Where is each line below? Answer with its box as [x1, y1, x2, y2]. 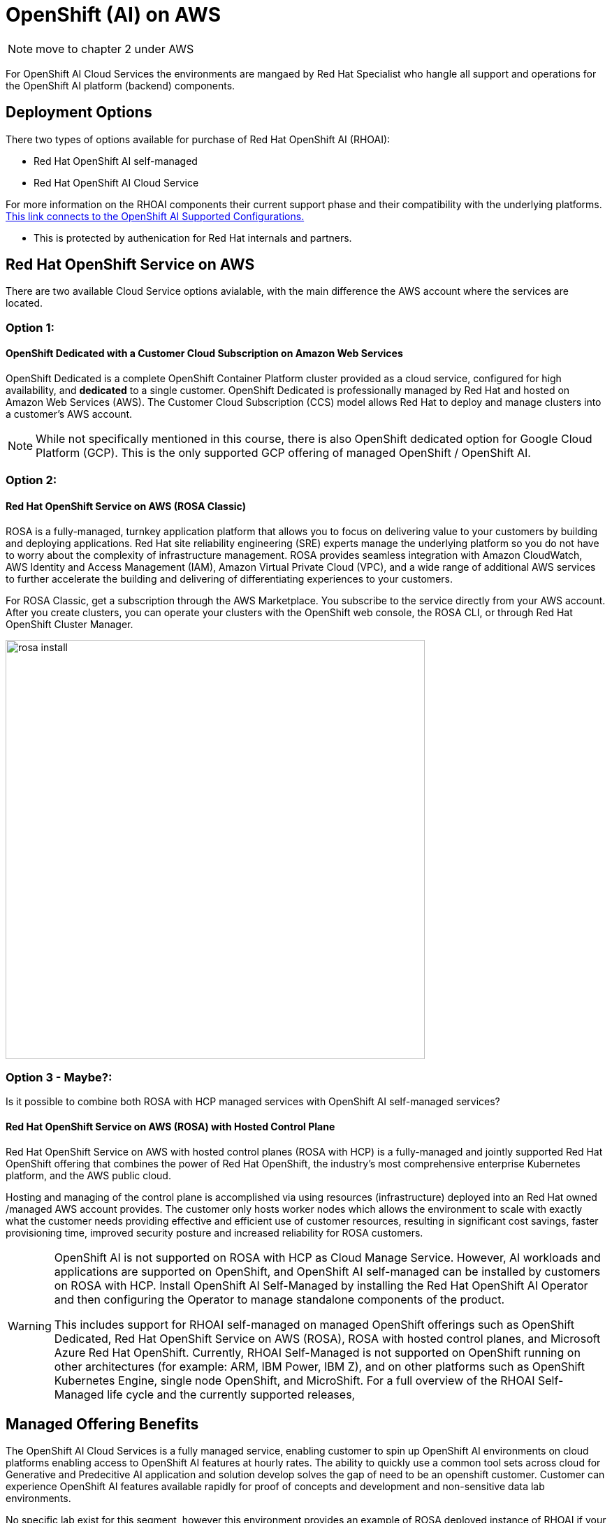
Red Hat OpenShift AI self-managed [34, 154, 198, 167]
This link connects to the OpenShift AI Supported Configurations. [6, 210, 305, 222]
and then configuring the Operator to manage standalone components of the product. [54, 1292, 504, 1306]
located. [6, 297, 43, 309]
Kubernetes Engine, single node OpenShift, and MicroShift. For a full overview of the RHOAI [54, 1373, 535, 1387]
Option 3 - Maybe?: [6, 1070, 112, 1084]
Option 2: [6, 473, 57, 488]
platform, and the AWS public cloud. [6, 1169, 171, 1181]
